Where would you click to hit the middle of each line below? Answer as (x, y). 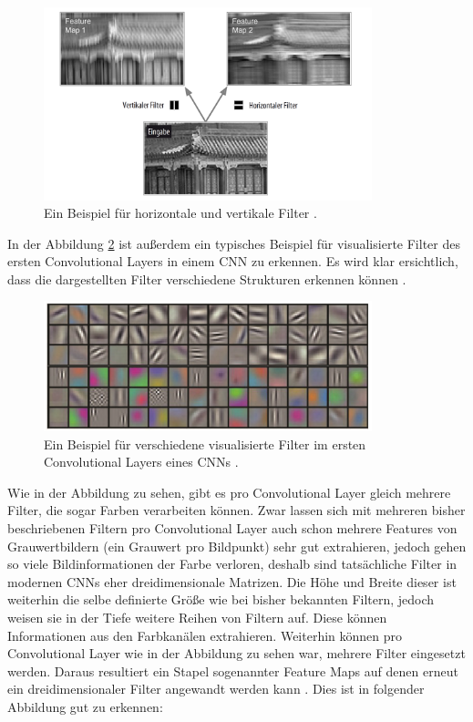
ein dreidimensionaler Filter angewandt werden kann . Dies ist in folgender (216, 689)
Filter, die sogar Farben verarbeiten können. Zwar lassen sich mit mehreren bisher (236, 510)
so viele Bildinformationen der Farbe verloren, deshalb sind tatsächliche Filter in (232, 564)
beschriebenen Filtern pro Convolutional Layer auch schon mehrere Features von (232, 527)
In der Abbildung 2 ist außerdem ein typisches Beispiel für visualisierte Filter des (234, 243)
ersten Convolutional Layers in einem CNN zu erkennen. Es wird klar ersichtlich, (233, 261)
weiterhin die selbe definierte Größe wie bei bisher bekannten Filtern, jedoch (221, 599)
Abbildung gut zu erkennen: (85, 706)
